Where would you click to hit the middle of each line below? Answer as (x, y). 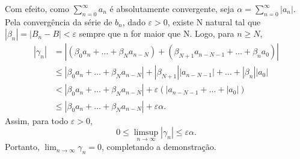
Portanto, (22, 147)
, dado (134, 21)
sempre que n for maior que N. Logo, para (157, 33)
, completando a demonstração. (159, 147)
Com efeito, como (37, 8)
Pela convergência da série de (59, 21)
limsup (146, 133)
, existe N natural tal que (214, 21)
